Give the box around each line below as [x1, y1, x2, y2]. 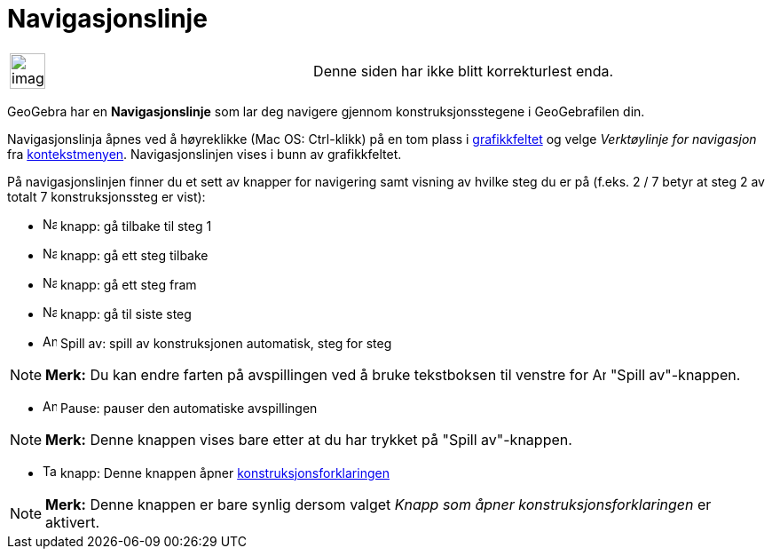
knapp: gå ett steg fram [59, 276, 197, 292]
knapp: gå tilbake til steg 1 [59, 218, 212, 234]
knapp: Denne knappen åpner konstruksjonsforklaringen [59, 465, 390, 481]
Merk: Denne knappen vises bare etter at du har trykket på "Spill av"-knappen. [45, 430, 572, 449]
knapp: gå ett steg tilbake [59, 247, 209, 263]
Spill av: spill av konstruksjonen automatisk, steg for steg [59, 335, 392, 351]
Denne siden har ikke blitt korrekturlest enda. [313, 61, 614, 80]
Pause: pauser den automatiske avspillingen [59, 400, 318, 416]
